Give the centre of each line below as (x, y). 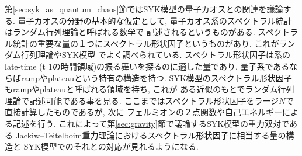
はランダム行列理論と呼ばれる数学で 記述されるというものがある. (130, 32)
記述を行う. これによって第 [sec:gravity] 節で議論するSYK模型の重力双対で (151, 123)
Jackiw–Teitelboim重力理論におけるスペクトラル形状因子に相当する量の (151, 135)
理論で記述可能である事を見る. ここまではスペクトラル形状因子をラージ (142, 100)
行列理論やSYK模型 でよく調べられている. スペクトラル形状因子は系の (155, 55)
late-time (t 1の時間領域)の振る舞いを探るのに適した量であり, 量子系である (147, 66)
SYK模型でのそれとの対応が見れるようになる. (111, 146)
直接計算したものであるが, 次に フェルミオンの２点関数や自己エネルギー (144, 112)
